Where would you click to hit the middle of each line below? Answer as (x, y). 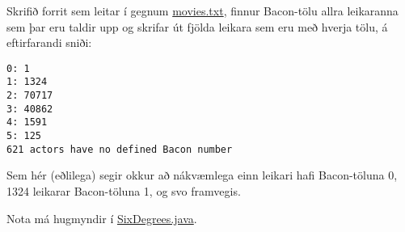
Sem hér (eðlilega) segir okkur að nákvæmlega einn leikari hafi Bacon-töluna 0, (202, 175)
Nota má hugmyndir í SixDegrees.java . (102, 218)
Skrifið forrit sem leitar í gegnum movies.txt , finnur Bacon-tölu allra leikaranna (202, 11)
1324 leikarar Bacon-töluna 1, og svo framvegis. (124, 190)
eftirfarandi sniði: (49, 42)
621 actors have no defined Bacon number (120, 149)
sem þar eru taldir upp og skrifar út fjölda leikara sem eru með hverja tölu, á (197, 26)
